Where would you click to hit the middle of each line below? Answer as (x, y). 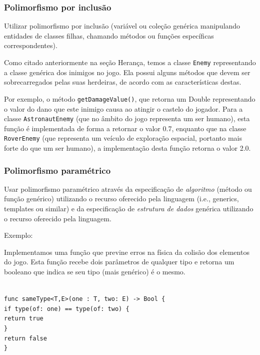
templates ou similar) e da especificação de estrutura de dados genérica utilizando (129, 208)
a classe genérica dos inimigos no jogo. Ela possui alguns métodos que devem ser (127, 72)
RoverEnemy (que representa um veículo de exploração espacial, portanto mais (123, 138)
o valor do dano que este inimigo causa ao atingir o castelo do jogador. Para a (123, 108)
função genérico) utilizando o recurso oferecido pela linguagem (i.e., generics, (121, 199)
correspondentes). (31, 45)
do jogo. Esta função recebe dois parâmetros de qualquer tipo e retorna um (119, 262)
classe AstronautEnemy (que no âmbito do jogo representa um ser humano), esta (127, 118)
